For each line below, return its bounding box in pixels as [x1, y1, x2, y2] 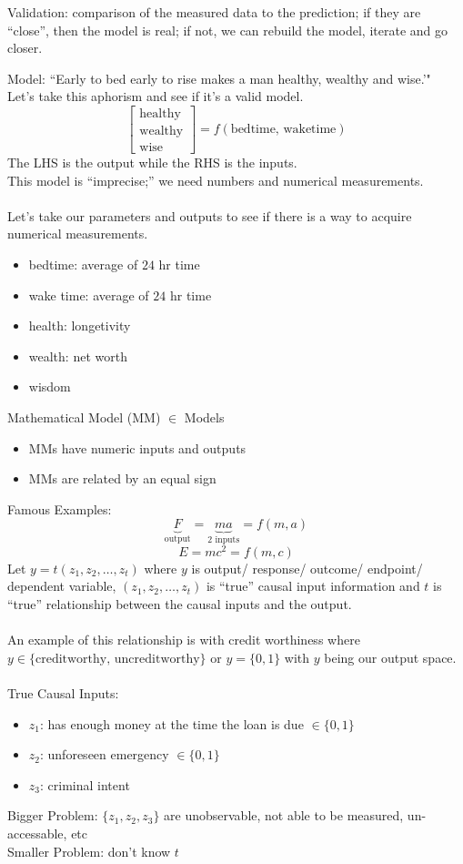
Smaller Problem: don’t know [7, 841, 171, 860]
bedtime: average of [28, 255, 138, 274]
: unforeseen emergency [40, 745, 169, 764]
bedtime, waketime [230, 123, 337, 137]
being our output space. [324, 647, 457, 666]
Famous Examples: [7, 499, 112, 518]
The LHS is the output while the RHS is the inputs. [7, 153, 297, 172]
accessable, [7, 824, 67, 843]
